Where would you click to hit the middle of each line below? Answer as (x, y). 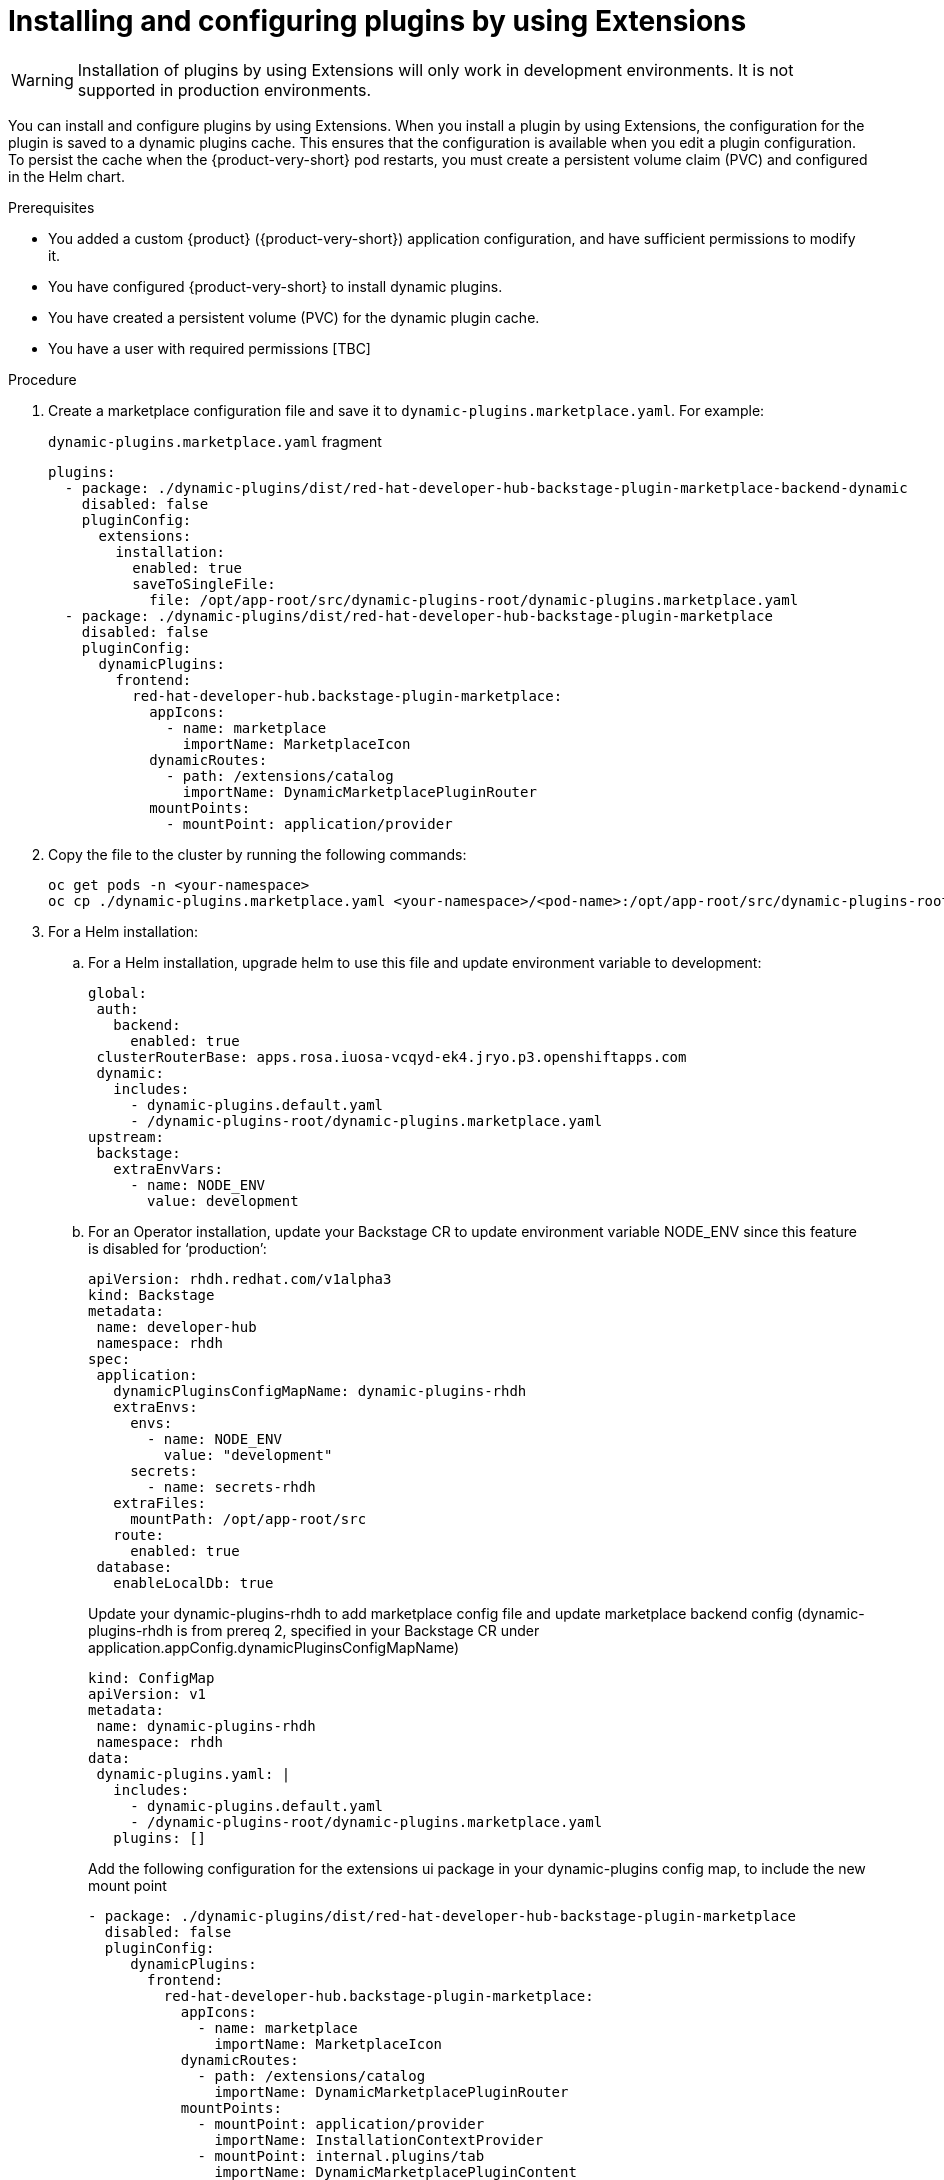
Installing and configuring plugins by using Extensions (377, 21)
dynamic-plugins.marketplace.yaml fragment (215, 441)
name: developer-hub (176, 1326)
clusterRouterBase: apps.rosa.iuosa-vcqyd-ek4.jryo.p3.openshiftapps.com (391, 1056)
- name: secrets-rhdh (231, 1486)
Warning (42, 79)
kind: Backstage (151, 1294)
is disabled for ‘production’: (177, 1248)
